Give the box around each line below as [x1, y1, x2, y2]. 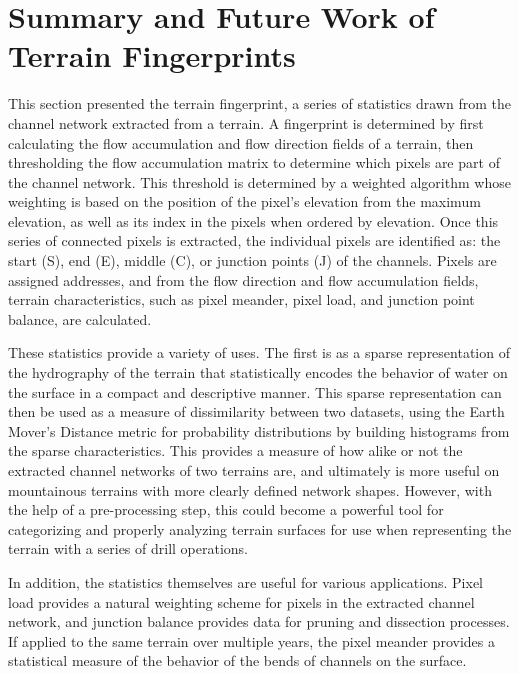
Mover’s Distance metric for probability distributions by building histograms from [8, 420, 510, 441]
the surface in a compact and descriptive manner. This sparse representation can [8, 381, 502, 402]
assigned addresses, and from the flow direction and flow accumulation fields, [8, 269, 479, 290]
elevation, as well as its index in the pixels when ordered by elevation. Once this [8, 210, 499, 231]
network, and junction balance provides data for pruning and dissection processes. [8, 611, 510, 632]
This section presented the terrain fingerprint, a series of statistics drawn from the [8, 93, 511, 114]
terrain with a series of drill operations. [8, 538, 249, 559]
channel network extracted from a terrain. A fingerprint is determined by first [8, 112, 484, 133]
